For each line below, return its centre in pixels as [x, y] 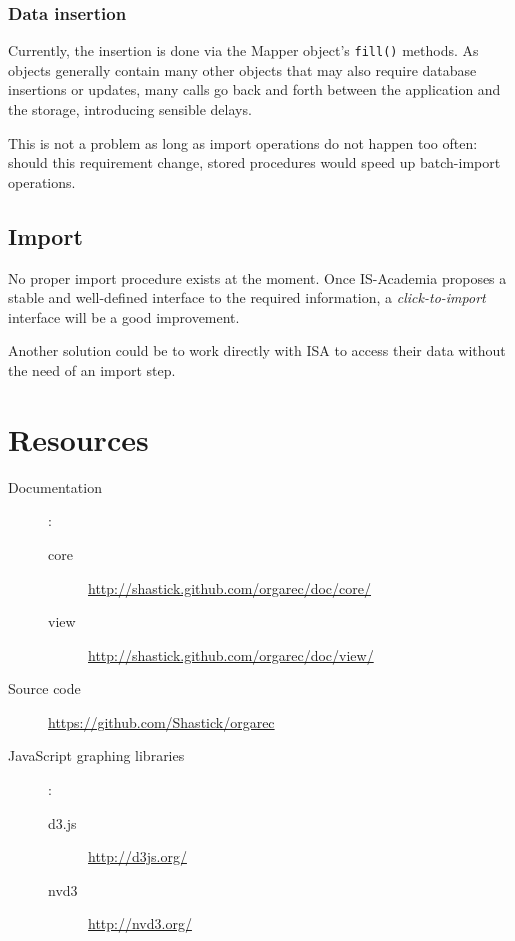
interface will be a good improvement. [124, 316]
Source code [44, 688]
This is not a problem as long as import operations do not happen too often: [243, 142]
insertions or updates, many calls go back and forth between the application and [254, 89]
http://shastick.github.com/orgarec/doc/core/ [230, 587]
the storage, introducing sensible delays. [130, 109]
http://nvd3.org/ [140, 923]
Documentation [55, 486]
